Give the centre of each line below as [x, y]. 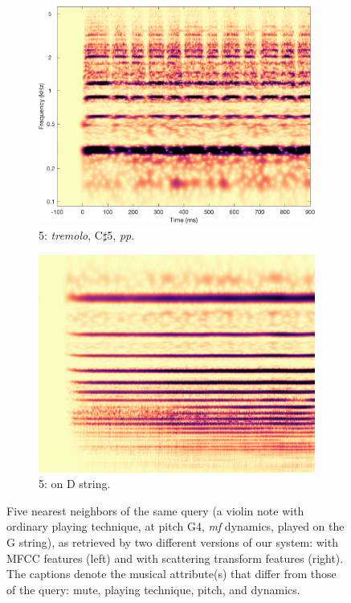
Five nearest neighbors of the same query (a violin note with [155, 510]
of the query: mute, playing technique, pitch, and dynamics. [153, 589]
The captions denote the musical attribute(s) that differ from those [171, 574]
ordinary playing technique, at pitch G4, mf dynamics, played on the [175, 526]
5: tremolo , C [71, 235]
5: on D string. [75, 484]
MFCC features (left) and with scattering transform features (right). [175, 558]
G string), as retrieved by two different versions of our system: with [172, 542]
